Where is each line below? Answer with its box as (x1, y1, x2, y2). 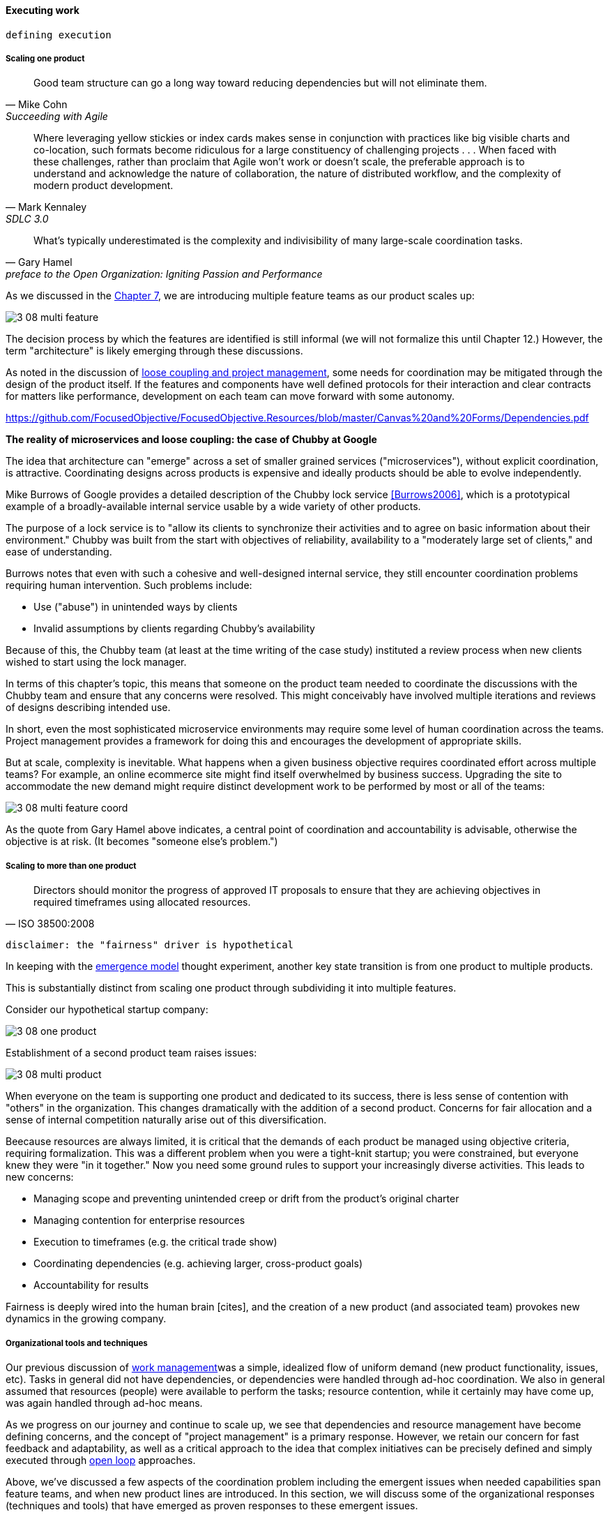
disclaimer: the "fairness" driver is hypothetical (6, 939, 294, 951)
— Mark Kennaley (6, 201, 87, 214)
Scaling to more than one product (6, 860, 137, 871)
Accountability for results (33, 1279, 149, 1292)
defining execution (6, 29, 112, 40)
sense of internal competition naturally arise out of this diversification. (6, 1114, 327, 1126)
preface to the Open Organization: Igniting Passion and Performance (6, 268, 323, 281)
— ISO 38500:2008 (6, 918, 95, 930)
